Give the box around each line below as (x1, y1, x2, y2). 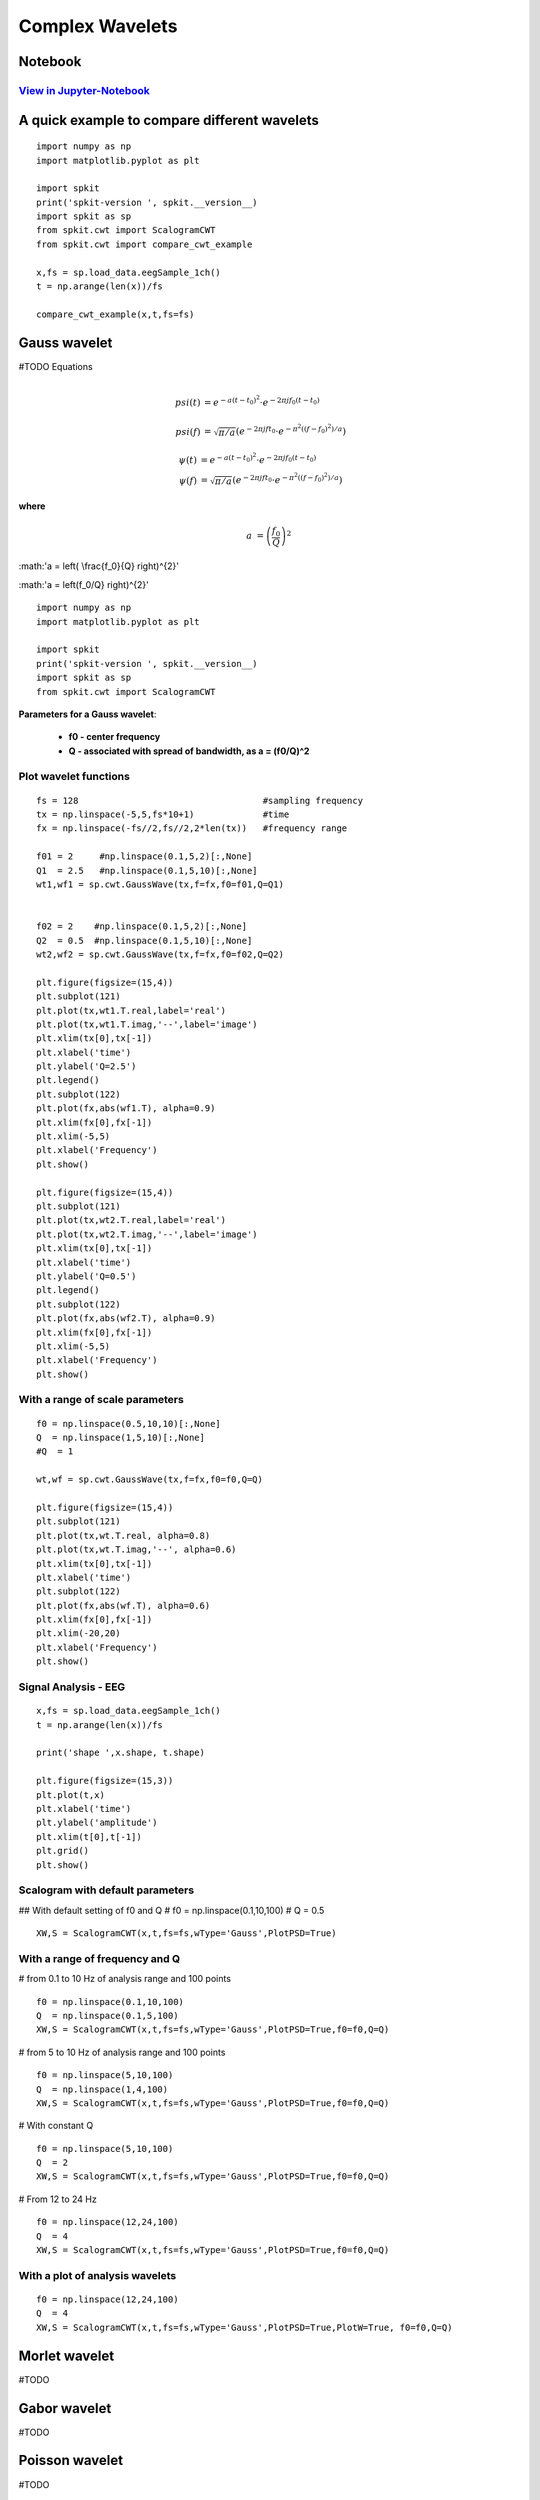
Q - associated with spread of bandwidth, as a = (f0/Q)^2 (68, 745, 310, 757)
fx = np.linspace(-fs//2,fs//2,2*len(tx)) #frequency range (36, 823, 348, 834)
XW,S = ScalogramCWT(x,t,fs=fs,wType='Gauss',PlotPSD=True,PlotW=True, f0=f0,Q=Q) (36, 2321, 453, 2333)
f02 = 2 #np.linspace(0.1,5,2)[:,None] (36, 921, 248, 932)
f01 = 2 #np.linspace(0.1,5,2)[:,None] (36, 851, 253, 862)
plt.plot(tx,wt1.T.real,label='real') (36, 1005, 227, 1016)
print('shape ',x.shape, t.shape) (36, 1747, 205, 1759)
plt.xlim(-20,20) (36, 1628, 121, 1639)
